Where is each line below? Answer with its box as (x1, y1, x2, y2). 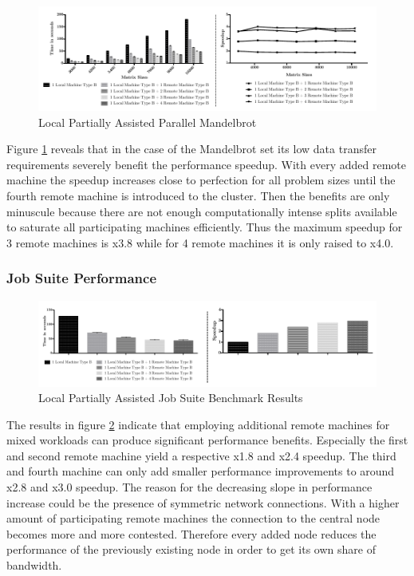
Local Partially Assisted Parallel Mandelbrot (38, 113, 257, 130)
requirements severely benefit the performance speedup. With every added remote (6, 156, 406, 172)
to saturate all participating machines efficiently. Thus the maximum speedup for (6, 219, 403, 235)
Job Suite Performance (6, 268, 157, 288)
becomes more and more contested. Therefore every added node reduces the (6, 525, 377, 542)
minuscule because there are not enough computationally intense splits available (6, 203, 397, 219)
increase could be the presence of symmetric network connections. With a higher (6, 494, 400, 511)
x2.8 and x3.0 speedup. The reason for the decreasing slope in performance (6, 479, 373, 495)
